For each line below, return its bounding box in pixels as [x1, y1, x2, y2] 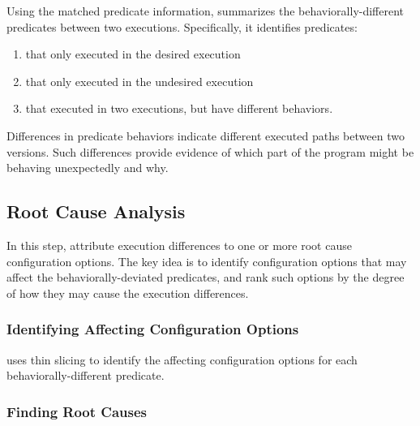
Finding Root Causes [6, 401, 148, 421]
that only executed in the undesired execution [25, 72, 254, 89]
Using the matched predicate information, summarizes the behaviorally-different [6, 2, 405, 19]
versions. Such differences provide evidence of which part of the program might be [6, 143, 414, 160]
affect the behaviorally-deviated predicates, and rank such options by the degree [6, 269, 405, 286]
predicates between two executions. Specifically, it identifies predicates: [6, 18, 358, 35]
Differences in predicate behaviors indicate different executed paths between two [6, 127, 405, 144]
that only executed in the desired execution [25, 45, 241, 62]
